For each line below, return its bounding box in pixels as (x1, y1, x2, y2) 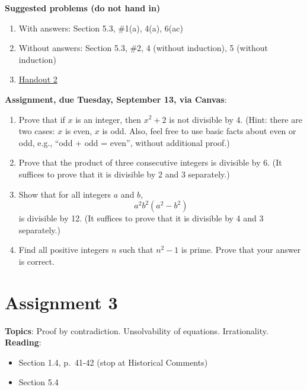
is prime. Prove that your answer (181, 243, 301, 256)
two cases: (18, 125, 55, 137)
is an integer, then (75, 113, 142, 125)
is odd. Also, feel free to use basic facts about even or (102, 125, 296, 137)
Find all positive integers (18, 243, 109, 256)
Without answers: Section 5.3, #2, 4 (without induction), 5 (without (18, 42, 268, 54)
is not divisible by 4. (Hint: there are (169, 113, 302, 125)
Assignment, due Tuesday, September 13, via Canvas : (5, 93, 227, 105)
